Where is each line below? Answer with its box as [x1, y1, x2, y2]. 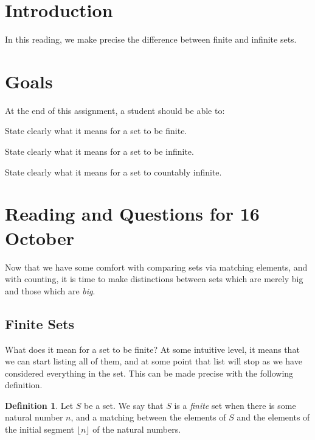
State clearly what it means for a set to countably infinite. [5, 165, 222, 178]
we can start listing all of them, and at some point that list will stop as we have [5, 355, 302, 367]
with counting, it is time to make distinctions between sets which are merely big [5, 272, 303, 285]
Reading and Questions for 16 [5, 201, 260, 226]
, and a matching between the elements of [71, 411, 226, 424]
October [5, 225, 74, 250]
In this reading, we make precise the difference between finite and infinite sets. [5, 33, 297, 46]
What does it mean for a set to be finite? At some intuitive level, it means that [5, 342, 300, 355]
